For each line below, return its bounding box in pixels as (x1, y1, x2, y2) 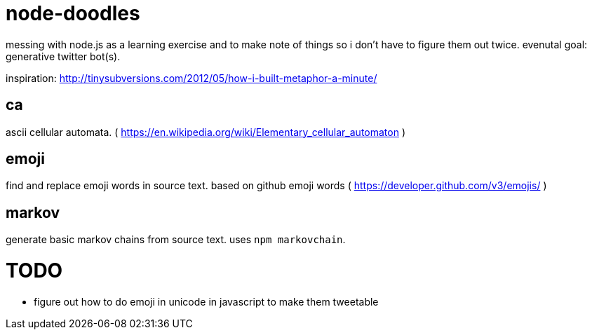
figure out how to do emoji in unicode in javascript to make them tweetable (34, 295, 379, 308)
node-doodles (6, 1, 140, 25)
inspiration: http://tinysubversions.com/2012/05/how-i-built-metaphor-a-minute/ (6, 71, 377, 84)
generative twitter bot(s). (6, 50, 121, 62)
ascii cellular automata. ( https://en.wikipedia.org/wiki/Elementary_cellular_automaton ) (6, 125, 406, 138)
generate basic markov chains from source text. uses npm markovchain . (6, 233, 346, 246)
